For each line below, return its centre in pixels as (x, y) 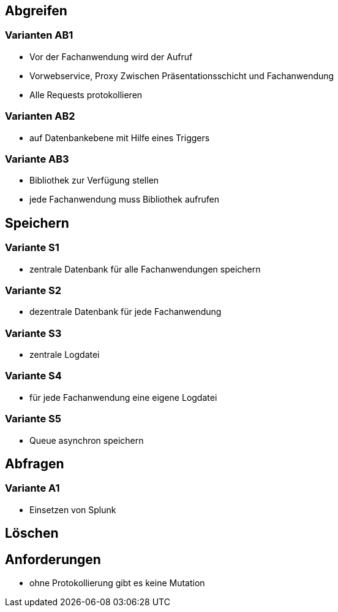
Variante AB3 (37, 159)
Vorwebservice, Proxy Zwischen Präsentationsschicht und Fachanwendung (182, 76)
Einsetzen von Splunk (73, 509)
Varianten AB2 (40, 116)
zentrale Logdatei (65, 355)
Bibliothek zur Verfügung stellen (94, 180)
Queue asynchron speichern (87, 440)
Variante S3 (33, 333)
